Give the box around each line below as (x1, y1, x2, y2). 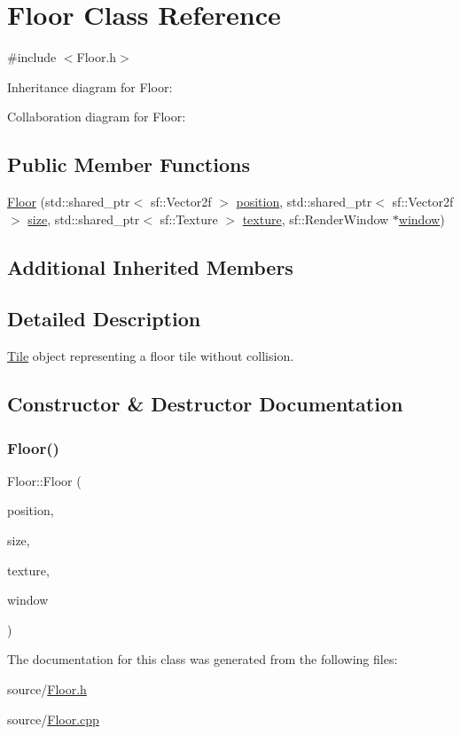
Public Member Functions (7, 151, 250, 178)
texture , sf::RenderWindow (242, 209, 389, 228)
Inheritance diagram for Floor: (7, 77, 173, 96)
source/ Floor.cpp (7, 709, 99, 728)
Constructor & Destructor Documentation (7, 390, 403, 418)
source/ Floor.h (7, 680, 87, 699)
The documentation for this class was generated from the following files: (7, 650, 398, 669)
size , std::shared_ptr (27, 209, 140, 228)
